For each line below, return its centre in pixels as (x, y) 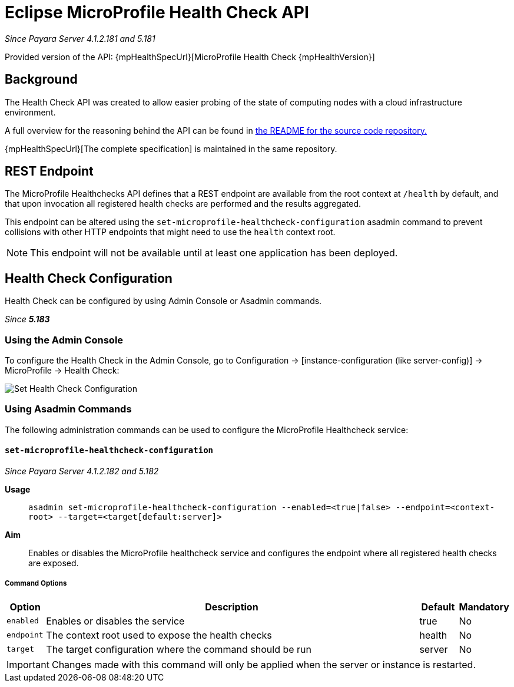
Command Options (36, 584)
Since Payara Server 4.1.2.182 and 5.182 (82, 471)
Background (41, 80)
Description (232, 607)
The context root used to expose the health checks (159, 635)
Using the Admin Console (64, 340)
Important (28, 664)
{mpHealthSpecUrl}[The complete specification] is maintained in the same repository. (171, 148)
